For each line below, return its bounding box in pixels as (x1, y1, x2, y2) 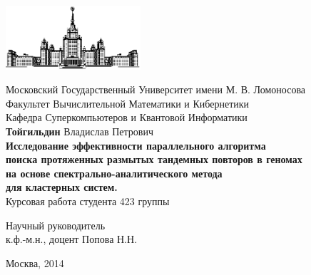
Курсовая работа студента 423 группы (6, 193, 170, 208)
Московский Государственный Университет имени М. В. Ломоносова (6, 82, 306, 97)
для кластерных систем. (6, 180, 118, 194)
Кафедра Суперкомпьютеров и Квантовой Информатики (6, 110, 248, 125)
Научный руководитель (6, 217, 106, 232)
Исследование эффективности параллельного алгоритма (6, 137, 266, 152)
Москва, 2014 (6, 255, 64, 270)
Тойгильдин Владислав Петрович (6, 124, 153, 139)
